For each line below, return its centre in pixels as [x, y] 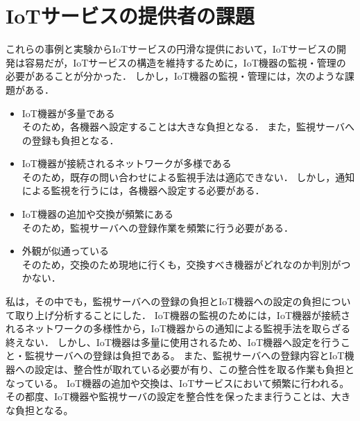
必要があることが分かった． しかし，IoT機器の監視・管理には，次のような [175, 76]
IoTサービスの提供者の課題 [130, 16]
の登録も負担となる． [70, 140]
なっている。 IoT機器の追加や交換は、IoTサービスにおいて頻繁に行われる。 [178, 383]
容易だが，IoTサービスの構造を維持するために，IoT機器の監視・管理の [185, 62]
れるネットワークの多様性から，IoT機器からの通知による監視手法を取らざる [178, 328]
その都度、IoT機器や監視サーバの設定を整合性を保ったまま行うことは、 [169, 396]
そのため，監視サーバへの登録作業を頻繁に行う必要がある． [157, 227]
